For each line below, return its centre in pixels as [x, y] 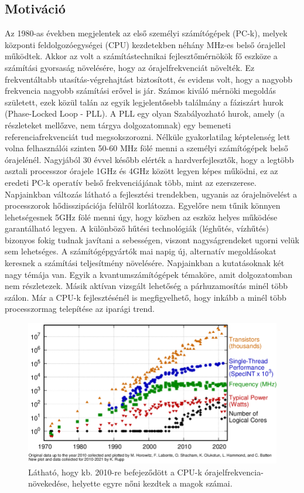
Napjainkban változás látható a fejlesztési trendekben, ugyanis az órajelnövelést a [151, 194]
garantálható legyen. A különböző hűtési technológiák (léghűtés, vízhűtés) [137, 228]
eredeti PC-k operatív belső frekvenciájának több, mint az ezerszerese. [131, 182]
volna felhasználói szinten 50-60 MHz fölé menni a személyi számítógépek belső [146, 148]
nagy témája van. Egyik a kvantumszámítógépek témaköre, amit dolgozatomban [149, 274]
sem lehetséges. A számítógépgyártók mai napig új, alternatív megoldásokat [141, 251]
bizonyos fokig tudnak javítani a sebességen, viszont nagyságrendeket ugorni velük [152, 239]
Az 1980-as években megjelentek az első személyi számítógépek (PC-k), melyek [146, 33]
